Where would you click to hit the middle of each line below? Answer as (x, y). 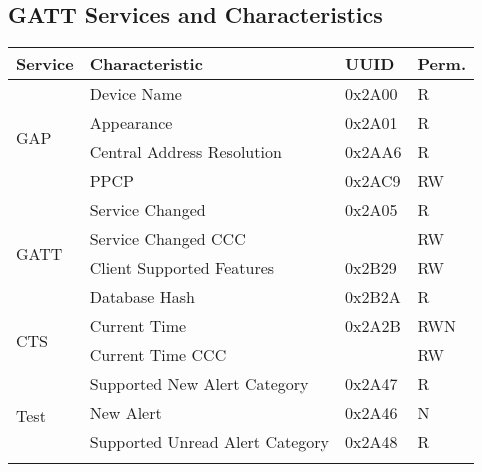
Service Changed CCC (167, 239)
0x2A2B (373, 326)
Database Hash (142, 297)
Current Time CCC (158, 355)
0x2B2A (373, 297)
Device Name (135, 94)
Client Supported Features (182, 268)
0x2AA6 (373, 152)
